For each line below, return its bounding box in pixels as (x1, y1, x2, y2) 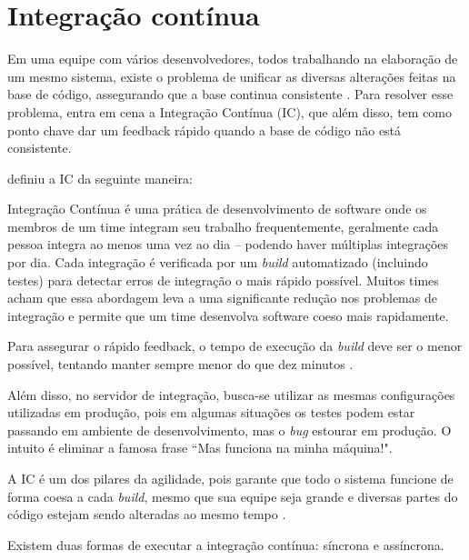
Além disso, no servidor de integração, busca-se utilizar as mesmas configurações (7, 385, 455, 404)
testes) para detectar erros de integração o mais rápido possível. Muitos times (7, 270, 439, 289)
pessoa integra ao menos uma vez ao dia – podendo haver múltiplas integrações (7, 235, 449, 254)
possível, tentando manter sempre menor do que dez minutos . (7, 355, 354, 374)
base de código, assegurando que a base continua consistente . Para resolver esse (7, 85, 454, 104)
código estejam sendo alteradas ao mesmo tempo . (7, 505, 286, 524)
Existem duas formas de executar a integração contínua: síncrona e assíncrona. (7, 535, 444, 554)
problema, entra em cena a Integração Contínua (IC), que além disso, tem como (7, 102, 453, 121)
